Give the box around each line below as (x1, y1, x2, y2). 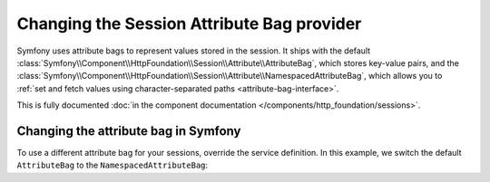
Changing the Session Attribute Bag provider (16, 14, 362, 34)
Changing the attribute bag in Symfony (16, 123, 241, 139)
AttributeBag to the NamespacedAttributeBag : (16, 159, 209, 171)
